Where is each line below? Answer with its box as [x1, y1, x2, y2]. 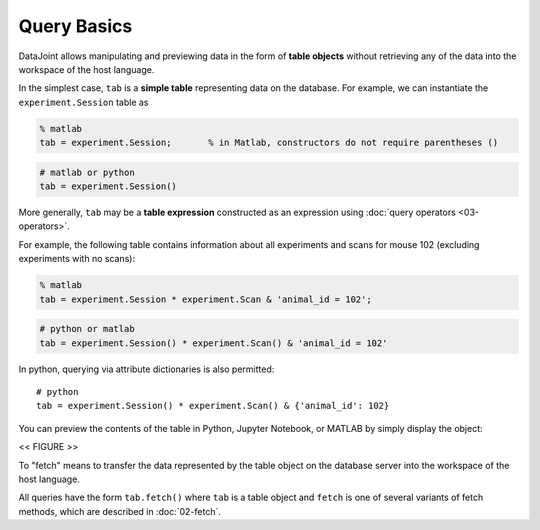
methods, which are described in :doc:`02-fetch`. [18, 505, 222, 517]
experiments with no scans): [18, 253, 135, 265]
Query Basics [18, 15, 133, 37]
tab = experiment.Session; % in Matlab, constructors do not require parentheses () [39, 137, 499, 149]
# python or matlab [39, 323, 135, 335]
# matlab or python [39, 166, 135, 178]
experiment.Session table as [18, 96, 149, 108]
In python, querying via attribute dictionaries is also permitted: [18, 363, 275, 375]
